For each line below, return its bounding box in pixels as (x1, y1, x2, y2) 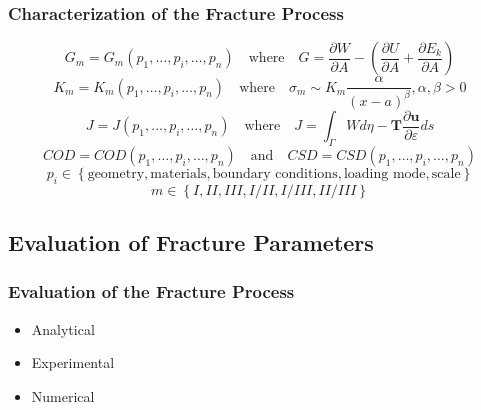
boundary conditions (212, 166, 338, 181)
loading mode (343, 166, 426, 181)
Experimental (31, 352, 115, 373)
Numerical (31, 385, 95, 406)
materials (150, 166, 207, 181)
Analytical (31, 318, 95, 339)
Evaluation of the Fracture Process (8, 279, 295, 304)
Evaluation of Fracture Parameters (8, 227, 374, 258)
